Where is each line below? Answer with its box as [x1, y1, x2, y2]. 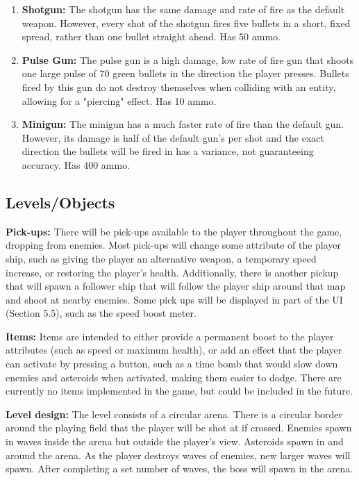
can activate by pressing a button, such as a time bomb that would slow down [6, 356, 338, 371]
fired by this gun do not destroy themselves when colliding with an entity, [22, 79, 336, 94]
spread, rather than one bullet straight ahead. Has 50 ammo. [22, 29, 281, 44]
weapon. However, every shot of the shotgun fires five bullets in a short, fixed [22, 15, 351, 30]
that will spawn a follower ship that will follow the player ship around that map [6, 279, 346, 293]
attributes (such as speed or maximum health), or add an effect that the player [6, 342, 342, 357]
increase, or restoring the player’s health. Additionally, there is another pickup [6, 265, 339, 279]
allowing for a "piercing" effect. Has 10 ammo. [22, 93, 217, 108]
